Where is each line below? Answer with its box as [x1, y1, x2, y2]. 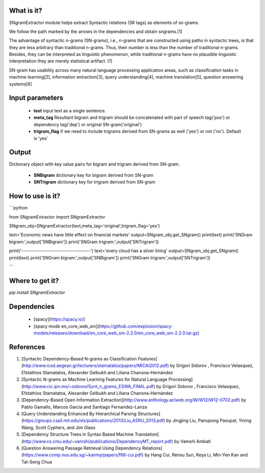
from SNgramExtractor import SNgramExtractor [9, 214, 106, 220]
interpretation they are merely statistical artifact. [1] [9, 58, 113, 64]
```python [9, 205, 28, 211]
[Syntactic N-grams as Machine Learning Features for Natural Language [21, 376, 168, 383]
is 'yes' [33, 135, 49, 141]
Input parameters [9, 94, 64, 102]
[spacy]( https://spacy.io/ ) [33, 316, 85, 322]
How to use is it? [9, 192, 61, 200]
